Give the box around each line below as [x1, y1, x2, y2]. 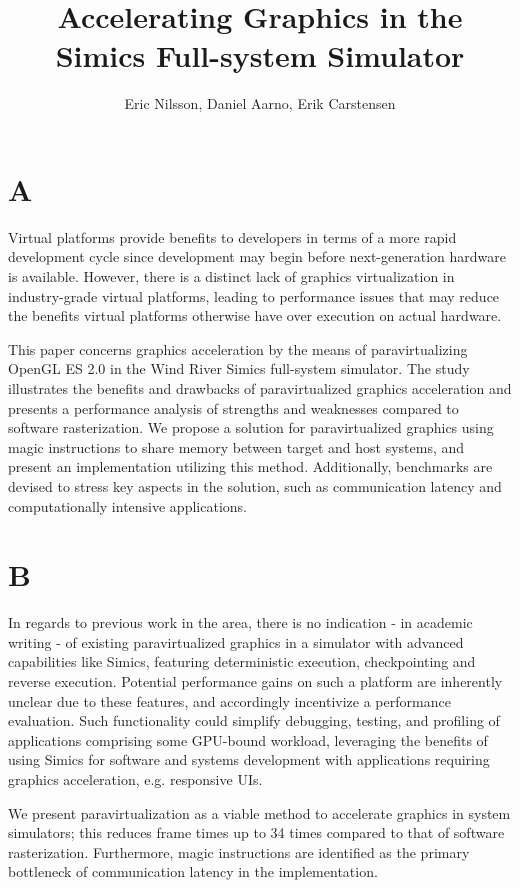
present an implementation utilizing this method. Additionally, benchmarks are [8, 456, 493, 477]
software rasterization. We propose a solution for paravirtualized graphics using [8, 417, 494, 438]
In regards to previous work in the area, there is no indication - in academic [8, 612, 473, 633]
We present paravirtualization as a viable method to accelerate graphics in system [8, 802, 511, 823]
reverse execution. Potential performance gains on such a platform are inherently [8, 671, 503, 692]
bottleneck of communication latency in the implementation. [8, 861, 378, 882]
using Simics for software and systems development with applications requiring [8, 749, 490, 770]
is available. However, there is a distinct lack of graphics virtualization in [8, 266, 455, 287]
